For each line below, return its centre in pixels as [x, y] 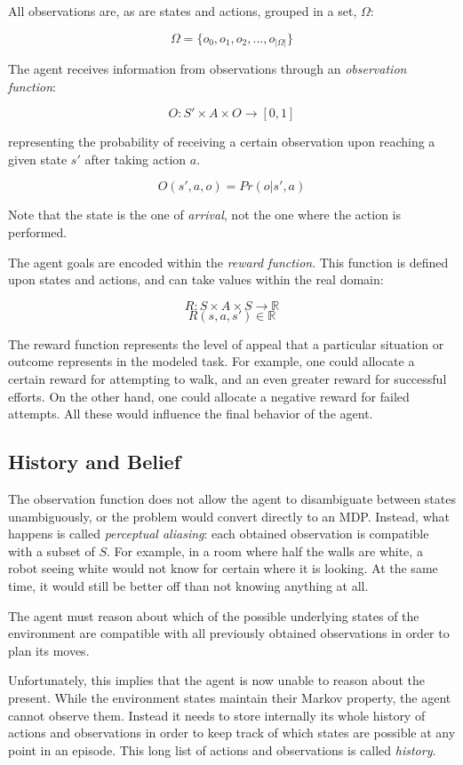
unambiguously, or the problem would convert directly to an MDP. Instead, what [229, 516]
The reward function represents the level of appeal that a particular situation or [226, 343]
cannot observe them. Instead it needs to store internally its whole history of [217, 715]
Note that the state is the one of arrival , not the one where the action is [205, 215]
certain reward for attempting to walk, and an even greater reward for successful [228, 379]
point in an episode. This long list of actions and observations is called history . [222, 749]
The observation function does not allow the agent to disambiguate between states [232, 499]
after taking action [136, 159]
